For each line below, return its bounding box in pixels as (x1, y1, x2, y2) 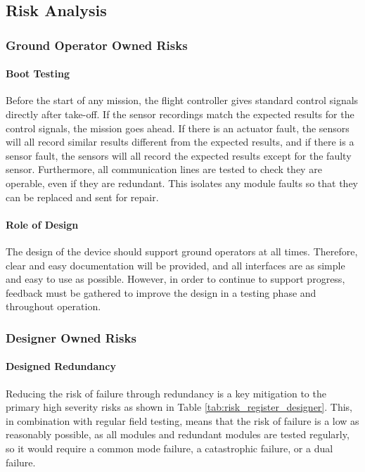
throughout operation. (6, 299, 101, 314)
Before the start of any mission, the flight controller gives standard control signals (6, 93, 359, 108)
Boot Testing (6, 66, 70, 81)
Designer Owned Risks (6, 329, 136, 346)
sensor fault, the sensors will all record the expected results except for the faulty (6, 148, 352, 162)
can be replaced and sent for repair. (6, 189, 159, 204)
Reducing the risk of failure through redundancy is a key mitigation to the (6, 385, 326, 400)
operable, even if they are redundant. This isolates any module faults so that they (6, 175, 359, 190)
